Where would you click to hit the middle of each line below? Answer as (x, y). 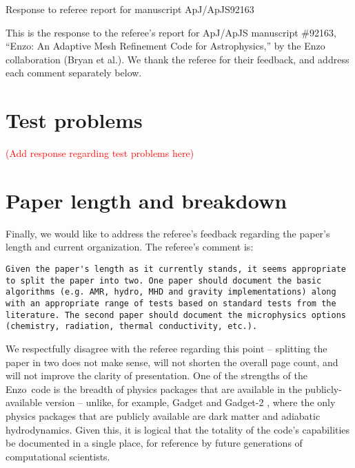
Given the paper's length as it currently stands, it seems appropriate (176, 269)
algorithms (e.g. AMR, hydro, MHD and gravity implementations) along (171, 292)
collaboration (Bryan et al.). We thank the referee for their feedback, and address (177, 59)
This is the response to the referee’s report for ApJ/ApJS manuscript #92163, (171, 32)
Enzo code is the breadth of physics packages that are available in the (154, 389)
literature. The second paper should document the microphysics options (176, 315)
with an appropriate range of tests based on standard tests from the (171, 303)
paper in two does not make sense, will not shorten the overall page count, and (172, 362)
